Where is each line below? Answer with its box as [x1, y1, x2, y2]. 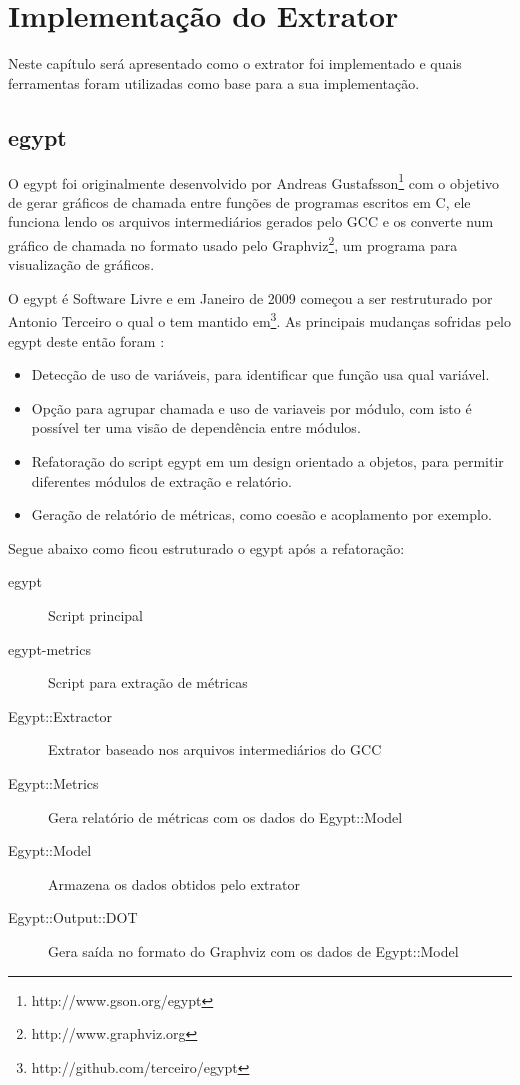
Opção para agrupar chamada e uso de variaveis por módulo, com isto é [31, 397, 472, 418]
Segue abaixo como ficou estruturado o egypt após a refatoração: [8, 537, 405, 558]
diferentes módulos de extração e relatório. [31, 470, 292, 491]
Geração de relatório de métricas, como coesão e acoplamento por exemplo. [31, 504, 492, 525]
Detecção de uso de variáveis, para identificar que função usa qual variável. [31, 364, 490, 385]
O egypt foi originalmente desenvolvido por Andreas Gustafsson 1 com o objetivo [8, 169, 500, 193]
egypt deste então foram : [8, 330, 165, 351]
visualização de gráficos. [8, 254, 155, 275]
